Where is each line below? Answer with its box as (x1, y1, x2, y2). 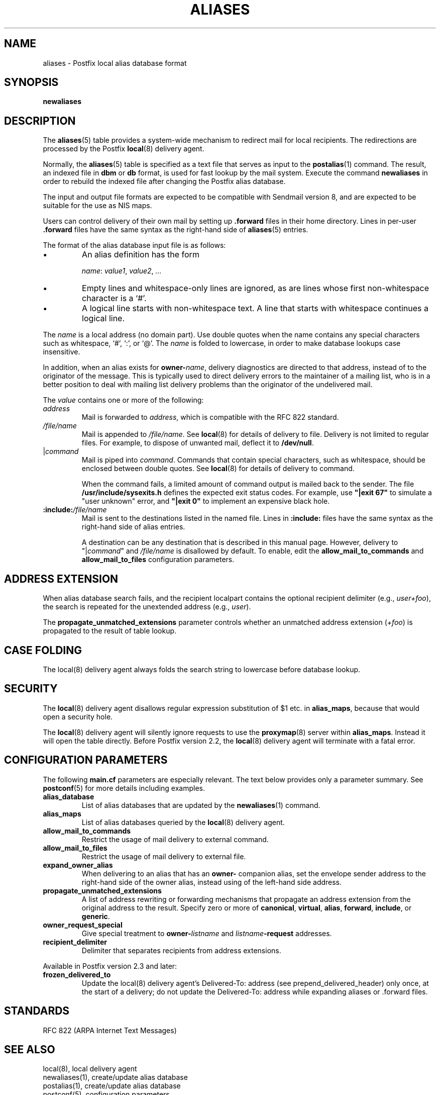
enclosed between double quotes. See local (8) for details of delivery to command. (81, 464, 355, 473)
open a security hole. (43, 712, 113, 721)
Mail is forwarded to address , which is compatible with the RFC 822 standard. (81, 413, 339, 422)
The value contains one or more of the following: (43, 396, 204, 405)
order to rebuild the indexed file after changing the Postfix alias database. (43, 177, 286, 186)
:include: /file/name (43, 505, 107, 514)
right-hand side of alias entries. (81, 522, 185, 531)
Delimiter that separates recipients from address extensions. (81, 946, 281, 955)
